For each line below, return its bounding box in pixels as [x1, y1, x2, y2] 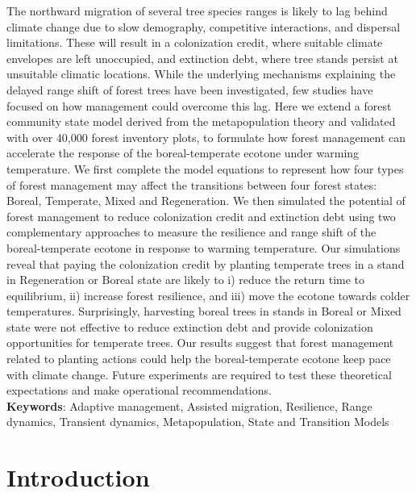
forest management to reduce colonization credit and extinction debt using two [6, 207, 396, 224]
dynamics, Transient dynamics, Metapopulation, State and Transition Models [6, 413, 389, 430]
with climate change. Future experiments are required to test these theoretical [6, 366, 392, 382]
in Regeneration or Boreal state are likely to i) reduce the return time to [6, 271, 365, 288]
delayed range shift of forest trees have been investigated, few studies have [6, 81, 373, 98]
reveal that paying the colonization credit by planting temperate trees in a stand [6, 255, 405, 272]
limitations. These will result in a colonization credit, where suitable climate [6, 34, 383, 51]
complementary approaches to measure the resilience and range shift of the [6, 224, 376, 240]
